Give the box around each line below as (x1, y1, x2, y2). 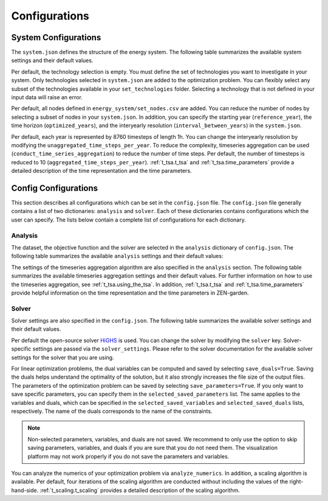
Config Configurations (11, 183, 98, 193)
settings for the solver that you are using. (11, 354, 115, 361)
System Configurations (11, 32, 101, 43)
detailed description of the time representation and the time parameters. (11, 167, 192, 175)
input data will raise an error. (11, 94, 83, 101)
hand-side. (11, 486, 39, 494)
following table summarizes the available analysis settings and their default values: (11, 253, 224, 260)
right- (289, 478, 304, 485)
